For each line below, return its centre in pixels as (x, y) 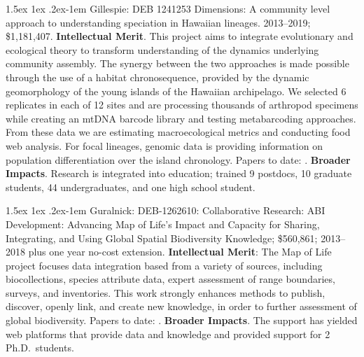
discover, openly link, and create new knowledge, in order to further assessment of (181, 306)
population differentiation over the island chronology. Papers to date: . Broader (178, 159)
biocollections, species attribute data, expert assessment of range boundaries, (170, 279)
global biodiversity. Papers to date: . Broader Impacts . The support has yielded (182, 320)
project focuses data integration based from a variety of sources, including (164, 265)
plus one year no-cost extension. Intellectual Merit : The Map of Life (180, 252)
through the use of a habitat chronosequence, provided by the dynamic (157, 77)
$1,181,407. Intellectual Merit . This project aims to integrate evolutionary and (180, 36)
